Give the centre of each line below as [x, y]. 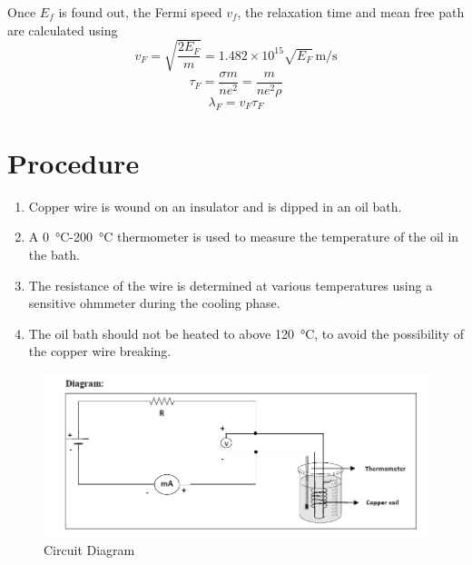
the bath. [54, 254]
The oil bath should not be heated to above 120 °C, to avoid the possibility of [246, 333]
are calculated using [63, 30]
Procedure [74, 162]
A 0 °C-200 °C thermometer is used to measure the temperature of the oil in [244, 237]
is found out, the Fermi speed [140, 12]
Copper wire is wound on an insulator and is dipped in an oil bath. [215, 206]
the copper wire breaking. [100, 351]
